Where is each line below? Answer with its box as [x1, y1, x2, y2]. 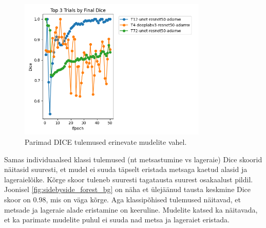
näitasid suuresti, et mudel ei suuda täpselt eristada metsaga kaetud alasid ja [4, 164, 248, 175]
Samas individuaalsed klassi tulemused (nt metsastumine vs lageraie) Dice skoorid [4, 154, 262, 164]
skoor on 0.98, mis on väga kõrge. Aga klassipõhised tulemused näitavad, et [4, 194, 241, 204]
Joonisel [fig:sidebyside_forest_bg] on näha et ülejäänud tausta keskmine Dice [4, 184, 251, 195]
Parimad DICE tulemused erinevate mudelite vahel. [25, 136, 187, 147]
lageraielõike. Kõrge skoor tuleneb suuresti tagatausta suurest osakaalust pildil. [4, 174, 253, 184]
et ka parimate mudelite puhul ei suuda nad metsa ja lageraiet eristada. [4, 214, 230, 225]
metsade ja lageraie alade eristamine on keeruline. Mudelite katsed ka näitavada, [4, 204, 258, 215]
